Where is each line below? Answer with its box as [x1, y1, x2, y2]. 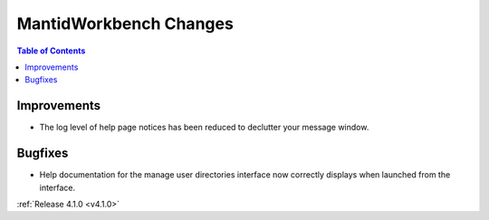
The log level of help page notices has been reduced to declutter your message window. [39, 122, 369, 133]
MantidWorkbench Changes [16, 14, 235, 33]
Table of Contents [16, 45, 86, 56]
